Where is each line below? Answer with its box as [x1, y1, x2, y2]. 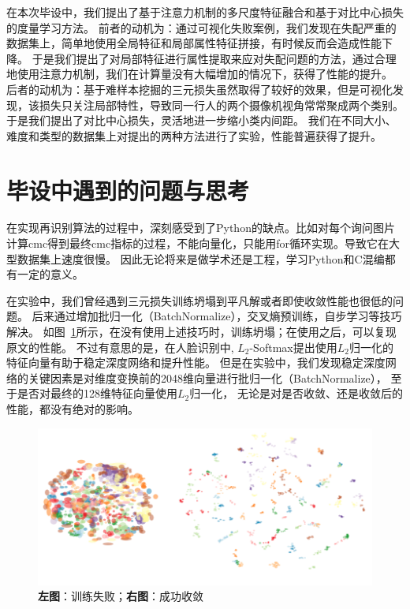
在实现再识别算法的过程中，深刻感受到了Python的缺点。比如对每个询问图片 [6, 219, 395, 236]
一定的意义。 [17, 266, 84, 282]
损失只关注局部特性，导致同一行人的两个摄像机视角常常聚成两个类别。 [39, 96, 404, 113]
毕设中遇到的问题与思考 [6, 174, 250, 206]
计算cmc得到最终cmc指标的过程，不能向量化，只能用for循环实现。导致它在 [6, 235, 389, 252]
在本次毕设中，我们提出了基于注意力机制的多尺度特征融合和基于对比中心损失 [6, 4, 404, 20]
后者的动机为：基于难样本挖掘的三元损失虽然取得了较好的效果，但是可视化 [6, 80, 393, 97]
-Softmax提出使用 [249, 338, 337, 355]
